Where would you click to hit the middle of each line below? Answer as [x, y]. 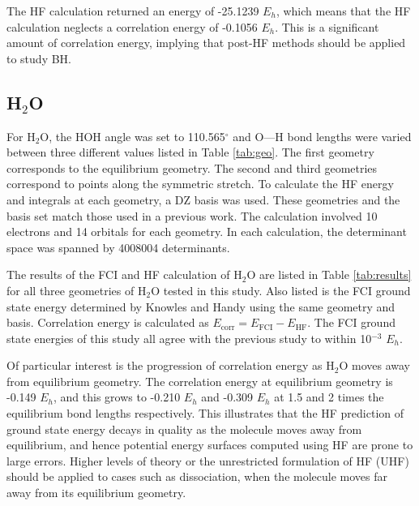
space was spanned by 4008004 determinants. [118, 247]
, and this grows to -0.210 [117, 397]
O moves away [374, 365]
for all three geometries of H [77, 290]
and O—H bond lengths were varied [322, 136]
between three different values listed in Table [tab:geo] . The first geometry [190, 152]
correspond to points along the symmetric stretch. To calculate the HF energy [200, 184]
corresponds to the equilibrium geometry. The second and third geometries [192, 167]
